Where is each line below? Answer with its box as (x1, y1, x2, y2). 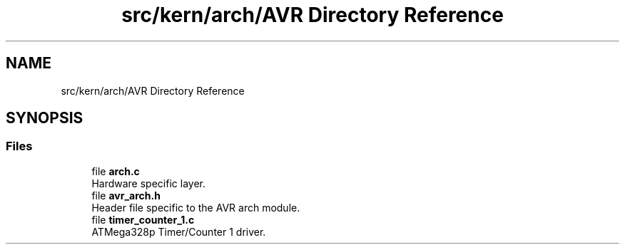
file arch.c (91, 165, 140, 177)
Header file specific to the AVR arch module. (91, 201, 300, 214)
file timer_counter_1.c (91, 213, 195, 226)
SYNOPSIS (6, 109, 83, 127)
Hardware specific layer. (91, 177, 205, 189)
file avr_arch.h (91, 189, 161, 202)
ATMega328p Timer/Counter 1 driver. (91, 225, 266, 238)
